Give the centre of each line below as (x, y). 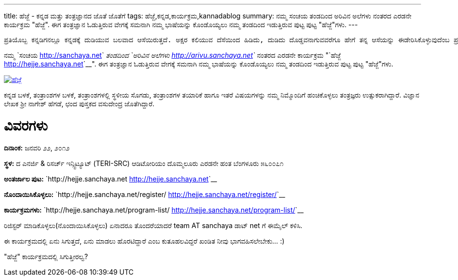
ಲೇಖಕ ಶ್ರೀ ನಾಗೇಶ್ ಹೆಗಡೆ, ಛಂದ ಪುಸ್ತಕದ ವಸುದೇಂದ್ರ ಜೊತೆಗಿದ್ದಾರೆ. (79, 104)
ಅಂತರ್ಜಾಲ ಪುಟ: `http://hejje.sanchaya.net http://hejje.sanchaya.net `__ (111, 179)
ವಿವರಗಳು (26, 125)
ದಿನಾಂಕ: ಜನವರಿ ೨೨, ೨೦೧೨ (37, 148)
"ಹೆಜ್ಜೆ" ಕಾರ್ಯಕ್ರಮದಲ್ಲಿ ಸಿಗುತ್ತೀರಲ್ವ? (46, 256)
